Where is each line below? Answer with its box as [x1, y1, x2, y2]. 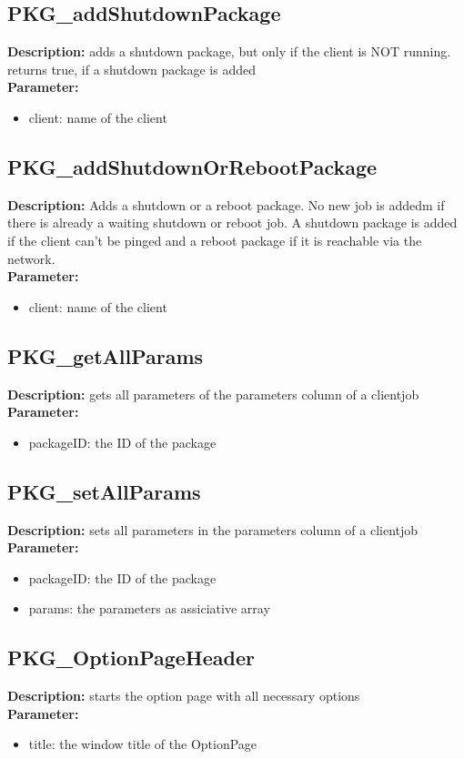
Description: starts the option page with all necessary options [7, 686, 360, 705]
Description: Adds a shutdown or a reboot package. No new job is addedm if [7, 195, 445, 214]
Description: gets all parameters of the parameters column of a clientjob [7, 384, 419, 403]
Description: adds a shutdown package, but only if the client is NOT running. [7, 42, 451, 61]
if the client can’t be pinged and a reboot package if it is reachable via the [7, 230, 422, 249]
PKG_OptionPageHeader [7, 643, 255, 672]
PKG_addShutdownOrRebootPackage [7, 152, 378, 180]
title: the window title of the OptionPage [28, 734, 257, 754]
